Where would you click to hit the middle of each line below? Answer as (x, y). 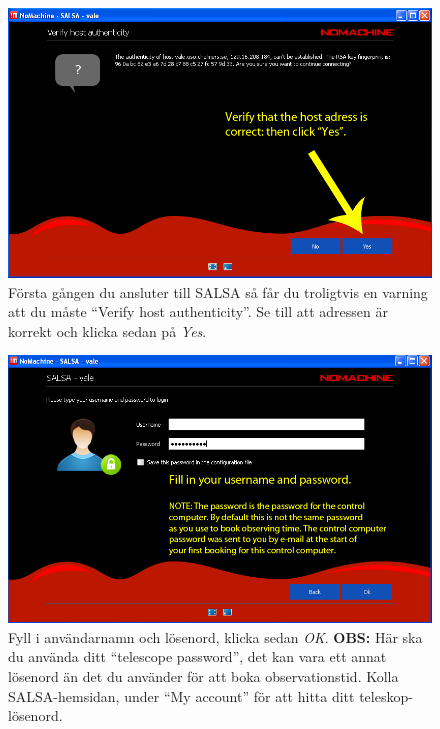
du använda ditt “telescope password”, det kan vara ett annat (197, 656)
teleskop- (386, 695)
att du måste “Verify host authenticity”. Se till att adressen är (198, 311)
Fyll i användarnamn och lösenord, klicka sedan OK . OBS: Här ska (215, 636)
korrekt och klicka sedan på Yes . (107, 330)
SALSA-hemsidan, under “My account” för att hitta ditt (181, 695)
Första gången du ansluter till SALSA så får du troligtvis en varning (218, 291)
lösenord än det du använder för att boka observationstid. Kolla (203, 676)
